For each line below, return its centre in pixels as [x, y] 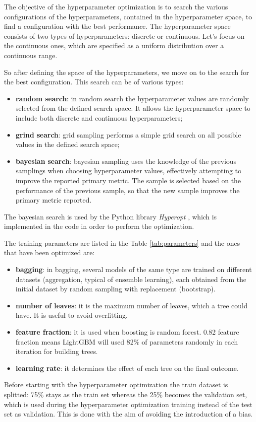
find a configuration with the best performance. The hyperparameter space [117, 26]
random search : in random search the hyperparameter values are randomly [132, 98]
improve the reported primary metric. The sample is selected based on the [128, 180]
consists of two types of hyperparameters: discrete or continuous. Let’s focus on [124, 35]
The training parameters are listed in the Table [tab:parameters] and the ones [122, 243]
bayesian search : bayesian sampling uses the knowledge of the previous [126, 161]
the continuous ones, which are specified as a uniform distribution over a [114, 45]
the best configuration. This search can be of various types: [94, 82]
